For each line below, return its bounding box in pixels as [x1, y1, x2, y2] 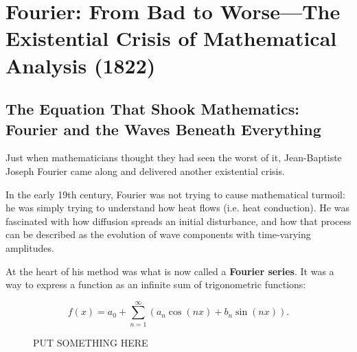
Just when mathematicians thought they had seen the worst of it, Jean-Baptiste [5, 150, 342, 165]
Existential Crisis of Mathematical [5, 24, 337, 52]
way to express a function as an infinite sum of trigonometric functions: [5, 277, 306, 292]
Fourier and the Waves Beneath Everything [5, 118, 321, 139]
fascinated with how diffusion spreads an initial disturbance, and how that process [5, 213, 352, 228]
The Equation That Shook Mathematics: [5, 98, 300, 119]
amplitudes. [5, 240, 54, 255]
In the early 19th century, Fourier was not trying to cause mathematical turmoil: [5, 187, 345, 201]
